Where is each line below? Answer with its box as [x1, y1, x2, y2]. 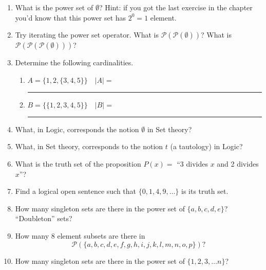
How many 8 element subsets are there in [15, 230, 145, 241]
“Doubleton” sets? [15, 213, 72, 224]
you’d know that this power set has [15, 12, 126, 23]
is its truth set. [181, 186, 229, 196]
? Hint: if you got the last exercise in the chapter [99, 2, 253, 12]
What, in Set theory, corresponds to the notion [15, 141, 163, 152]
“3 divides [177, 158, 208, 169]
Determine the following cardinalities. [15, 57, 134, 68]
